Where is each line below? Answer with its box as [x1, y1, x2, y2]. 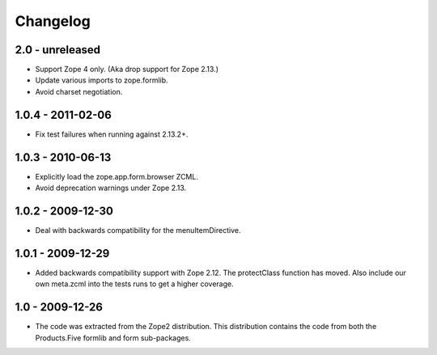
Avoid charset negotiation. [35, 87, 123, 96]
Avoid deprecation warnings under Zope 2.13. [35, 183, 187, 193]
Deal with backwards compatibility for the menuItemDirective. [35, 225, 241, 235]
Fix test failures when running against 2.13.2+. [35, 129, 189, 139]
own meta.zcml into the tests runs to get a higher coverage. [35, 279, 234, 289]
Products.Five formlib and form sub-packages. [35, 332, 192, 343]
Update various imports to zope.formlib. [35, 75, 169, 85]
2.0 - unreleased [15, 43, 101, 57]
